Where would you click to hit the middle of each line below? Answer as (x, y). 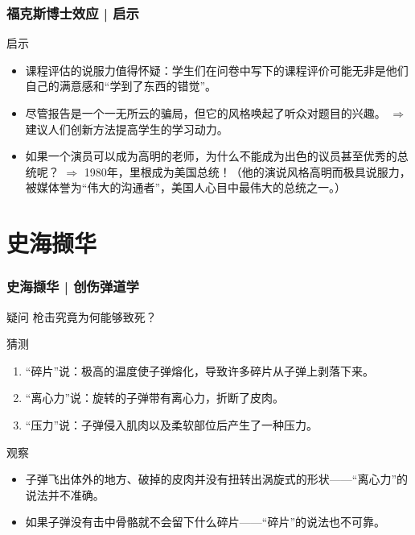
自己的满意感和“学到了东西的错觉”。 (121, 86)
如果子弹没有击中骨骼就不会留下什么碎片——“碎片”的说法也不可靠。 (205, 522)
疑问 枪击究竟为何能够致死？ (82, 316)
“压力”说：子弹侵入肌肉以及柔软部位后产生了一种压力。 (172, 424)
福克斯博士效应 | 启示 (73, 12)
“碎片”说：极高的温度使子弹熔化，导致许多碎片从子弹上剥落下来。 (200, 370)
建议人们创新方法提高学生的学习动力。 (127, 129)
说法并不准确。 (65, 494)
